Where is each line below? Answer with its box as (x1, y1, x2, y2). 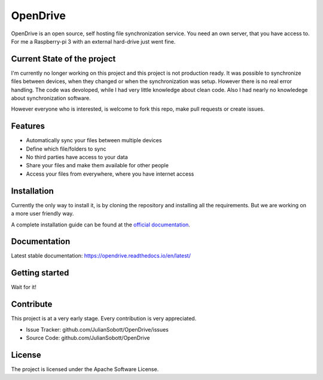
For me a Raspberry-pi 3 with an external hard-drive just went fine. (11, 38, 176, 45)
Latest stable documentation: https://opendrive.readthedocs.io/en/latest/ (11, 252, 191, 259)
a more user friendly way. (11, 210, 74, 217)
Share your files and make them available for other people (26, 162, 169, 169)
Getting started (11, 268, 69, 278)
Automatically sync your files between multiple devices (26, 137, 162, 144)
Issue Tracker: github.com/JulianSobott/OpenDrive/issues (26, 326, 169, 333)
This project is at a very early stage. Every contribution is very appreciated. (11, 315, 197, 322)
